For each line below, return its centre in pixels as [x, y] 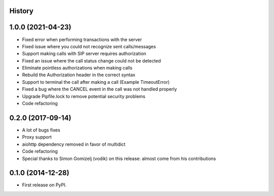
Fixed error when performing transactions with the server [82, 39]
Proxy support [37, 137]
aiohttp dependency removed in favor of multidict [74, 144]
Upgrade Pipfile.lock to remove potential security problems [84, 96]
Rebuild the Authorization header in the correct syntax [79, 75]
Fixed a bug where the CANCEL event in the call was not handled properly [99, 89]
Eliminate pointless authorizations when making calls [77, 68]
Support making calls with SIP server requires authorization [84, 54]
